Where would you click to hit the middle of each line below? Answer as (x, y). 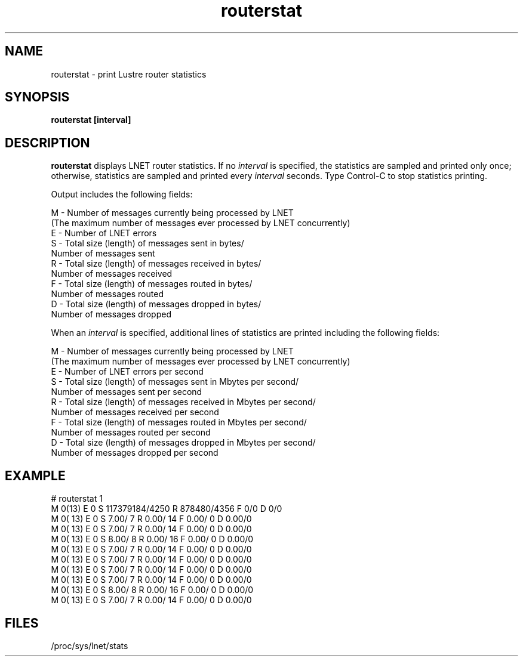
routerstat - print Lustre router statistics (129, 74)
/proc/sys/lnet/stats (90, 645)
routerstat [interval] (91, 120)
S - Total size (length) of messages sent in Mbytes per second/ (175, 382)
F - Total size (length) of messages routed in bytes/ (152, 284)
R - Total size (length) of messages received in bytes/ (156, 264)
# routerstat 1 (77, 499)
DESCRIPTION (47, 143)
